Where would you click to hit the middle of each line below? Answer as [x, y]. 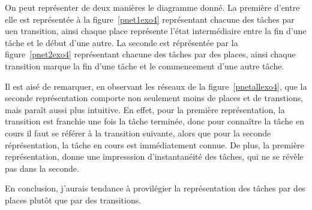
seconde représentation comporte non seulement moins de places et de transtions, [154, 98]
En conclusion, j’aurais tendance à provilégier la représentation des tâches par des [155, 188]
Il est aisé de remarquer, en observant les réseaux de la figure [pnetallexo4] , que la [156, 86]
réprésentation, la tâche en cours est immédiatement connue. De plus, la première [154, 144]
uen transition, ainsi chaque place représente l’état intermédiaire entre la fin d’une [156, 31]
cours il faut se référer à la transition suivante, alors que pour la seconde [138, 133]
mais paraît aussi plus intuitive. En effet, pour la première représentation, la [145, 109]
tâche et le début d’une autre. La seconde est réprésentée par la [121, 42]
